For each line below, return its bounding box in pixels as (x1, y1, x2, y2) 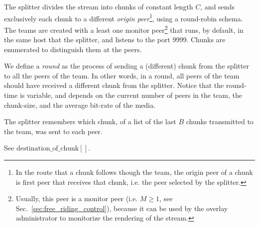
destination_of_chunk (16, 145, 79, 152)
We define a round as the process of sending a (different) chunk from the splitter (4, 61, 249, 71)
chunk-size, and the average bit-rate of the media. (4, 99, 155, 110)
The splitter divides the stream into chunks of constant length (4, 1, 193, 11)
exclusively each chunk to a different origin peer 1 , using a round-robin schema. (4, 11, 243, 23)
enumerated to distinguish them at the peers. (4, 44, 142, 54)
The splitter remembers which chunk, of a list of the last (4, 116, 176, 127)
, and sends (200, 1, 235, 11)
